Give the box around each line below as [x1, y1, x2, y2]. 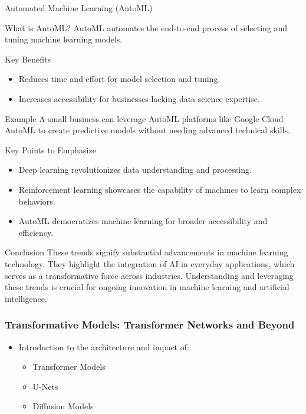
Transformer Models [32, 360, 106, 373]
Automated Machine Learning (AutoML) [5, 2, 153, 14]
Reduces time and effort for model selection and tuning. [18, 73, 221, 85]
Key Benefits [5, 52, 51, 65]
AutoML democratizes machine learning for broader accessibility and [18, 215, 268, 227]
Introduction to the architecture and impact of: [18, 340, 189, 353]
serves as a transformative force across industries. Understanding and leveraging [5, 269, 294, 281]
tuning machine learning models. [5, 33, 123, 45]
